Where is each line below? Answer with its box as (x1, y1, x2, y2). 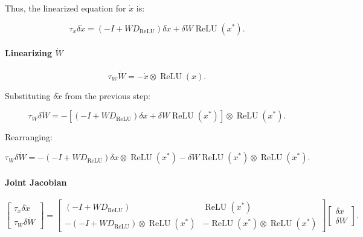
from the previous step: (65, 89, 150, 102)
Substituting (5, 89, 51, 102)
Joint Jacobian (5, 175, 67, 188)
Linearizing (5, 47, 53, 59)
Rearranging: (5, 131, 53, 143)
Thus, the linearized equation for (5, 2, 126, 14)
